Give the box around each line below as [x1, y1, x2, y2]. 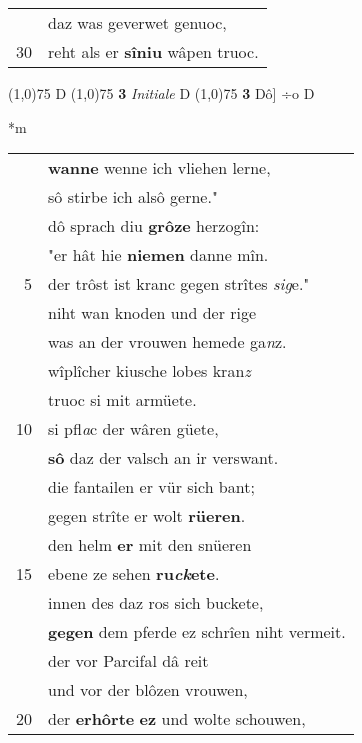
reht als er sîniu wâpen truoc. [48, 40, 259, 63]
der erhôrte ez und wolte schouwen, [48, 707, 306, 731]
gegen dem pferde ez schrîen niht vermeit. [48, 620, 346, 644]
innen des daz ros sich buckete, [48, 591, 264, 615]
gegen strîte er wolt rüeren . [48, 504, 246, 528]
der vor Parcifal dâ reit [48, 649, 209, 673]
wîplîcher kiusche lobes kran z [48, 359, 251, 383]
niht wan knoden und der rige [48, 301, 257, 325]
